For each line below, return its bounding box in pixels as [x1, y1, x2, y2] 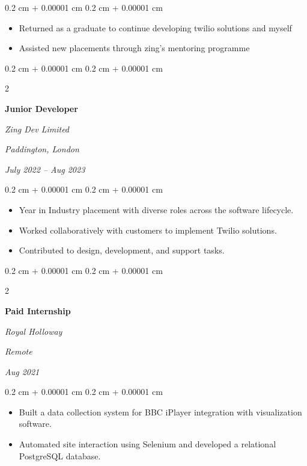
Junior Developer [5, 102, 78, 114]
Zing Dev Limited [5, 122, 70, 135]
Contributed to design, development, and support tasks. [19, 244, 225, 256]
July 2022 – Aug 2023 [5, 163, 85, 175]
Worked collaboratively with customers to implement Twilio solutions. [19, 223, 277, 236]
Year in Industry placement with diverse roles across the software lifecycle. [19, 203, 294, 216]
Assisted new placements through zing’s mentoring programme [19, 42, 250, 54]
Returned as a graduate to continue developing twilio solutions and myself [19, 21, 292, 34]
